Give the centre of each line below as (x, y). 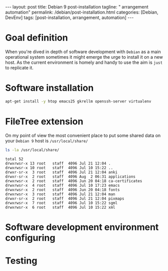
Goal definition (37, 38)
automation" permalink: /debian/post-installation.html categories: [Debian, (82, 12)
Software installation (49, 88)
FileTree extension (44, 121)
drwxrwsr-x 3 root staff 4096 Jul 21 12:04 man (60, 194)
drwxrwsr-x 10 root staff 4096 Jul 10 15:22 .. (59, 168)
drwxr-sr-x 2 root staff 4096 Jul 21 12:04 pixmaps (65, 198)
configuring (30, 238)
